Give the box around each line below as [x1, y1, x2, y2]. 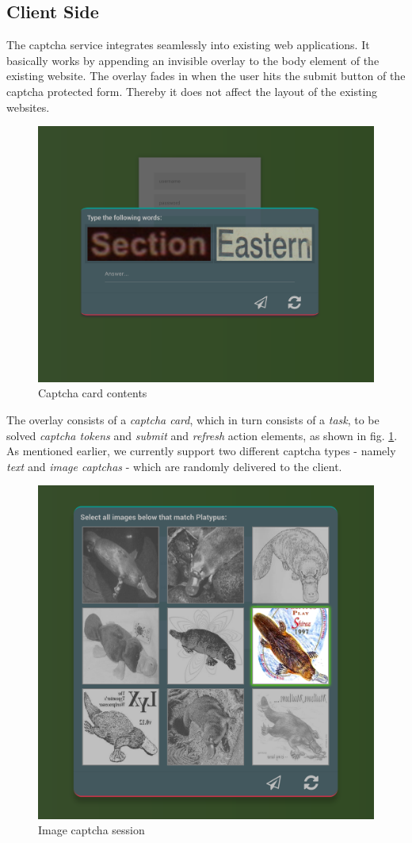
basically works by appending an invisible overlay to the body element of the [6, 52, 380, 68]
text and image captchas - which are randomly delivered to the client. [6, 458, 342, 474]
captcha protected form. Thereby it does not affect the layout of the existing [6, 82, 378, 99]
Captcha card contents [38, 385, 147, 401]
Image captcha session [38, 822, 145, 838]
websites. [6, 98, 50, 115]
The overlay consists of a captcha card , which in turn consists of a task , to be [6, 411, 380, 427]
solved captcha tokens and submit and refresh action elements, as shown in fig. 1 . [6, 427, 398, 443]
